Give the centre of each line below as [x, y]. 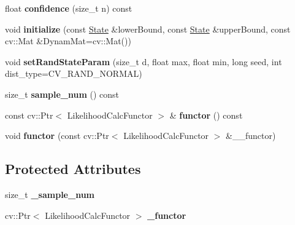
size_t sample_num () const [62, 94]
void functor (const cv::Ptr [57, 136]
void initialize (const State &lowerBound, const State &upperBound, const [148, 29]
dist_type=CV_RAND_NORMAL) [74, 73]
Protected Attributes [73, 169]
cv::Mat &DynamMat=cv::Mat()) [68, 41]
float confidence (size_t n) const [69, 8]
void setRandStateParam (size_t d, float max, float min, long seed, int [144, 61]
